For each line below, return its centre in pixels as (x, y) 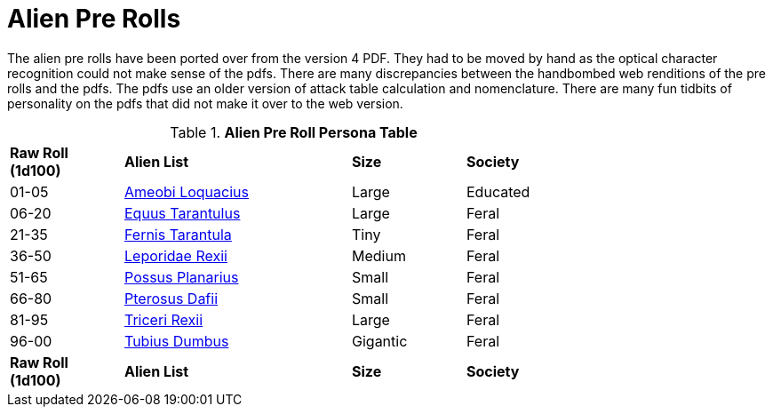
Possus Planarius (182, 277)
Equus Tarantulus (183, 213)
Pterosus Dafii (171, 298)
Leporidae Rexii (176, 255)
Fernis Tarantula (178, 234)
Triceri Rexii (164, 319)
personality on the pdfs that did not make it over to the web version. (205, 103)
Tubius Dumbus (177, 341)
